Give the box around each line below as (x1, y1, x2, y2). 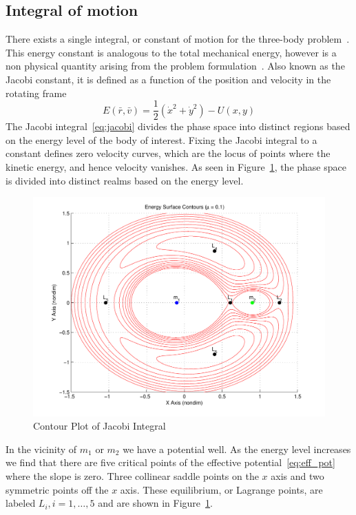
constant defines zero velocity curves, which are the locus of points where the (6, 146, 331, 160)
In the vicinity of (6, 441, 77, 456)
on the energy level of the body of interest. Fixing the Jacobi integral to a (6, 132, 317, 147)
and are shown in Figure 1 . (98, 496, 213, 510)
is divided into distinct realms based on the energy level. (6, 173, 244, 187)
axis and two (271, 468, 324, 483)
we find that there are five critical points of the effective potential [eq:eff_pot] (6, 455, 335, 470)
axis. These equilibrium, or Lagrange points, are (120, 482, 323, 496)
